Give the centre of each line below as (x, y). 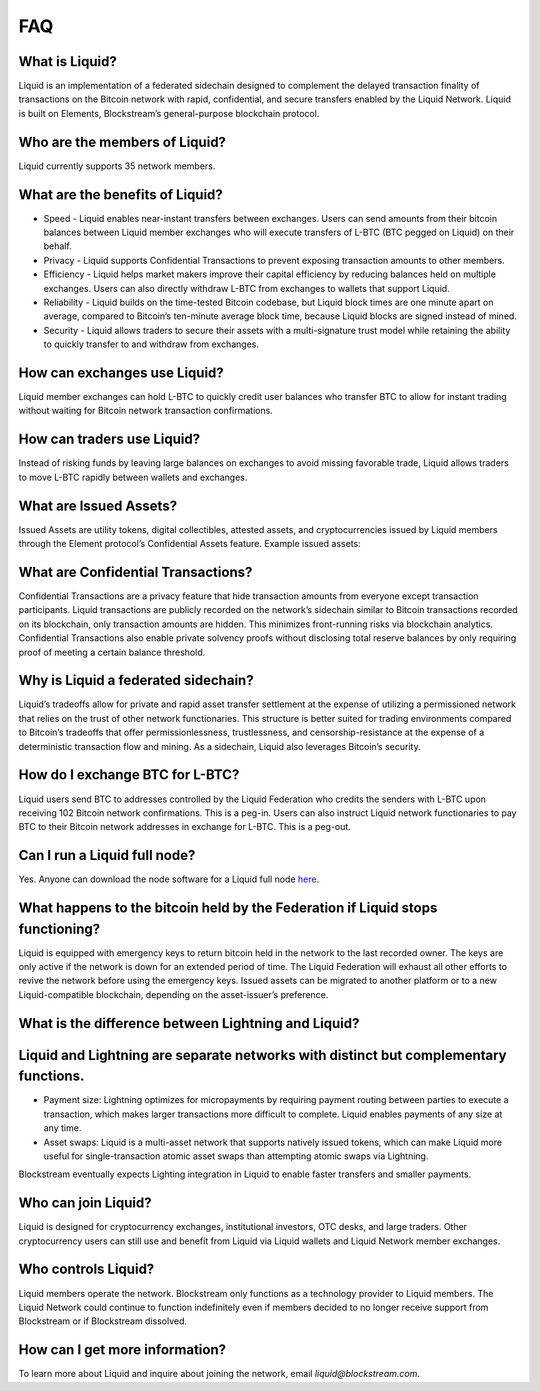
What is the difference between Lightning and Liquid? (189, 1023)
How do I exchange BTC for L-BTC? (129, 775)
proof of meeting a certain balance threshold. (112, 652)
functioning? (59, 928)
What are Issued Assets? (98, 505)
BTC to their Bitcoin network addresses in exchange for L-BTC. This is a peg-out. (185, 827)
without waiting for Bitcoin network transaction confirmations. (146, 411)
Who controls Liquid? (86, 1269)
